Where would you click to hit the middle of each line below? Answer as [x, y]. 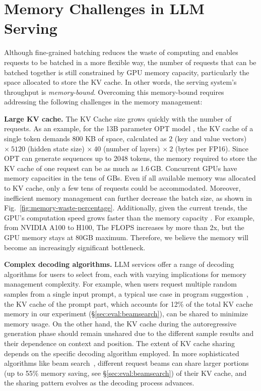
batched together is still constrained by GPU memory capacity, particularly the [127, 72]
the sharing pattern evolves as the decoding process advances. [99, 383]
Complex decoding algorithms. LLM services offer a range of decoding [119, 264]
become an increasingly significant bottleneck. [75, 247]
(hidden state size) [56, 148]
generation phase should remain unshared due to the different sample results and [129, 333]
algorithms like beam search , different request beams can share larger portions [126, 363]
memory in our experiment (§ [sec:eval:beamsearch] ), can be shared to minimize [126, 314]
